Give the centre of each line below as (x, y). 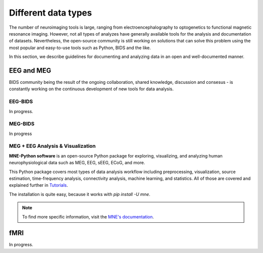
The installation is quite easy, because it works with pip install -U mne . (80, 194)
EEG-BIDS (21, 101)
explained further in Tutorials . (38, 185)
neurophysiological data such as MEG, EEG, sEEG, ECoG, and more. (77, 163)
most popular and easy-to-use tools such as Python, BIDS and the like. (80, 48)
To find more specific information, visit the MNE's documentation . (88, 216)
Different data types (50, 13)
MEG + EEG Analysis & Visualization (52, 146)
